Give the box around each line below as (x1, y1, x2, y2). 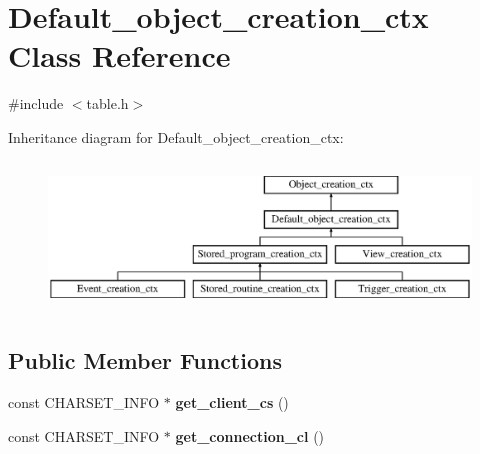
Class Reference (8, 35, 231, 76)
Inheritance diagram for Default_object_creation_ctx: (8, 126, 344, 147)
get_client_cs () (175, 392, 289, 413)
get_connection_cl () (175, 425, 325, 446)
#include (8, 93, 64, 114)
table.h (86, 93, 129, 114)
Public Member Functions (8, 345, 282, 376)
